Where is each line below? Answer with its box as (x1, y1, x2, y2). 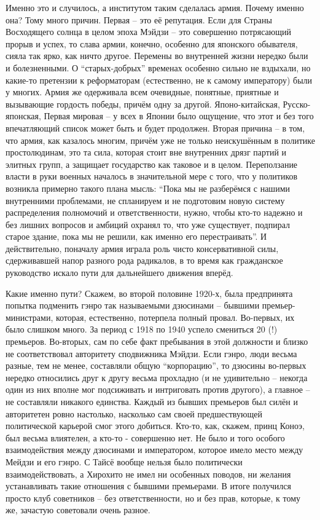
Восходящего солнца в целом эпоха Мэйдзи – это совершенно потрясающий (6, 25, 291, 38)
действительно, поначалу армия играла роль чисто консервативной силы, (6, 242, 279, 254)
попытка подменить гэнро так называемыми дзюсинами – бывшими (6, 299, 260, 312)
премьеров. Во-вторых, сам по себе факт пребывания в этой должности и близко (6, 335, 308, 348)
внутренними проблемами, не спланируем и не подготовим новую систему (6, 194, 285, 207)
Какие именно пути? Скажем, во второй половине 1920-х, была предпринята (6, 286, 293, 299)
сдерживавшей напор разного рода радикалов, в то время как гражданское (6, 254, 283, 267)
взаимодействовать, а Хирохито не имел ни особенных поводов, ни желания (6, 467, 291, 480)
